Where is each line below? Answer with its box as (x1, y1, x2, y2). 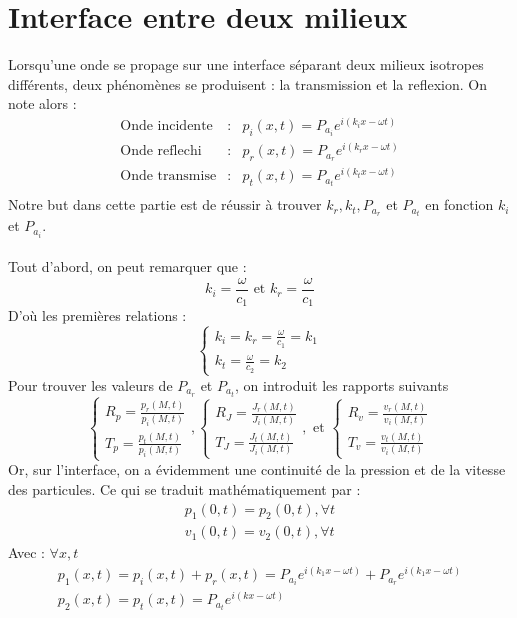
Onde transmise (120, 169, 217, 184)
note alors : (8, 93, 77, 114)
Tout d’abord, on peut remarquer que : (8, 256, 247, 277)
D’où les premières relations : (8, 305, 187, 326)
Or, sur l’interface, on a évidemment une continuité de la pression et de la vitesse (8, 459, 506, 480)
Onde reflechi (120, 144, 202, 159)
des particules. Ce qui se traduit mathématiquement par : (8, 478, 361, 499)
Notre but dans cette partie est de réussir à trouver (8, 194, 322, 215)
